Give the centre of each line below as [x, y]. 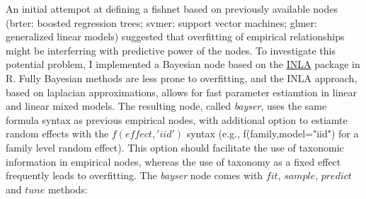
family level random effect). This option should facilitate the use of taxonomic [175, 147]
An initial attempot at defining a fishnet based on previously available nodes [172, 8]
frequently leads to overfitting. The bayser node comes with [135, 175]
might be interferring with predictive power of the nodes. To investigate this [171, 50]
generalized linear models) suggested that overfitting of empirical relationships [175, 36]
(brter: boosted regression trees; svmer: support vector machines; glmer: [161, 22]
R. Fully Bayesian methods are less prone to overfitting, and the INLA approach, [182, 78]
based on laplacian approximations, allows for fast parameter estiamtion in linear [182, 92]
